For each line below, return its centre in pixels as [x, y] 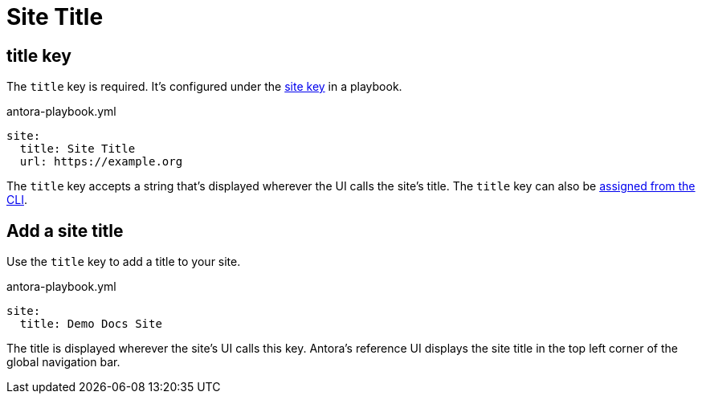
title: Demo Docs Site [91, 324]
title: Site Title [78, 149]
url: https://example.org [101, 162]
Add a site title [65, 231]
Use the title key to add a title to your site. [124, 262]
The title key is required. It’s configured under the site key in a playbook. [204, 87]
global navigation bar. [63, 362]
